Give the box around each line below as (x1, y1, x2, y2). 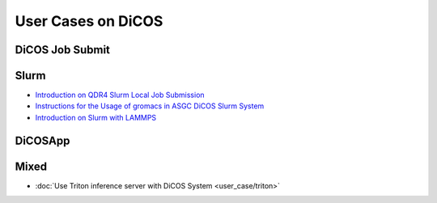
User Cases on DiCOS (15, 12, 163, 30)
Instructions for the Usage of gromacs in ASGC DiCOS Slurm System (35, 101, 265, 111)
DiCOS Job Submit (15, 43, 111, 57)
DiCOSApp (15, 133, 70, 147)
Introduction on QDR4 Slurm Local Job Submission (35, 90, 206, 100)
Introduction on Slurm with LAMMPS (35, 112, 157, 122)
